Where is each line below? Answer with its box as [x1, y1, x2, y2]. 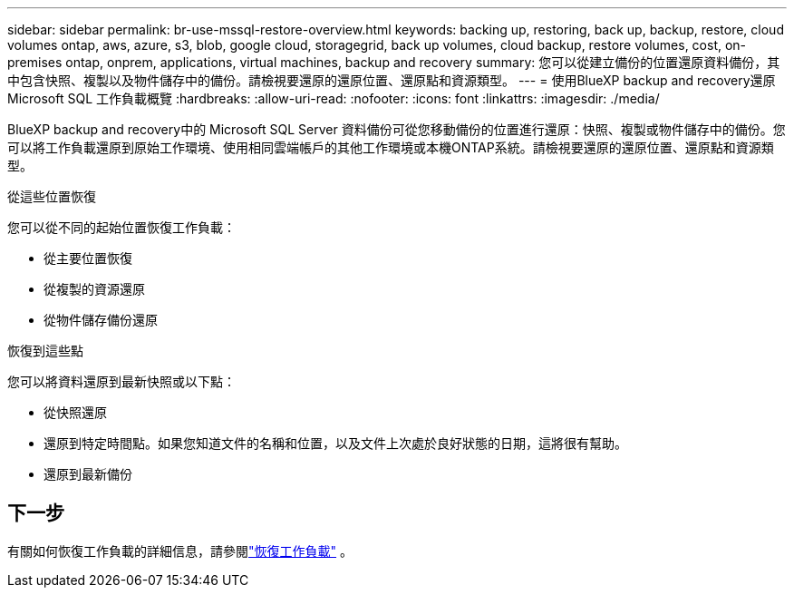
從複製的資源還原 [44, 281, 145, 297]
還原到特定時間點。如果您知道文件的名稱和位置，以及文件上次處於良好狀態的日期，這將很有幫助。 [44, 435, 627, 451]
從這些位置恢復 [7, 189, 96, 204]
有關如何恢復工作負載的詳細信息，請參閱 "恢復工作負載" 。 [7, 542, 353, 559]
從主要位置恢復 [44, 250, 132, 266]
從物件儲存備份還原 [44, 312, 158, 327]
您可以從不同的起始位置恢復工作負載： [7, 219, 236, 235]
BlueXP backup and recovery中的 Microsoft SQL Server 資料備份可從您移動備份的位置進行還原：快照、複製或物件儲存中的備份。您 [7, 122, 786, 137]
